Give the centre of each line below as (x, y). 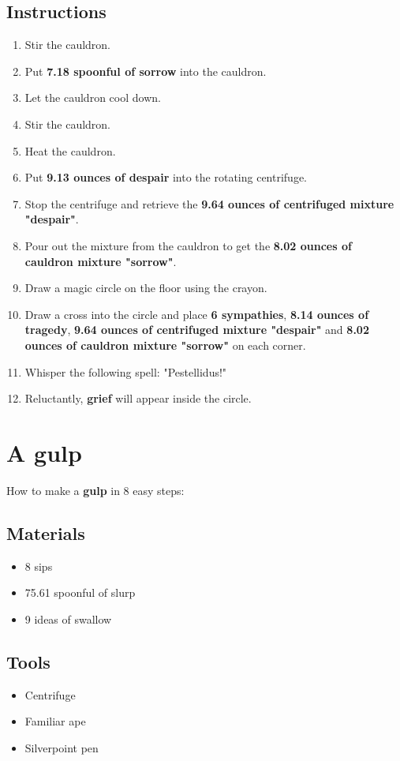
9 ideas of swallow (68, 619)
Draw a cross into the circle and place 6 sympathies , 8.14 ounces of (197, 314)
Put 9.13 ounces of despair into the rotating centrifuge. (166, 177)
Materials (46, 532)
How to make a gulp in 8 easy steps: (95, 490)
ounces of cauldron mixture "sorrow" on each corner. (165, 345)
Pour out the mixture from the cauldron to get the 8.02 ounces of (188, 245)
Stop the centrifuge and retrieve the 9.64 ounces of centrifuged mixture (209, 203)
